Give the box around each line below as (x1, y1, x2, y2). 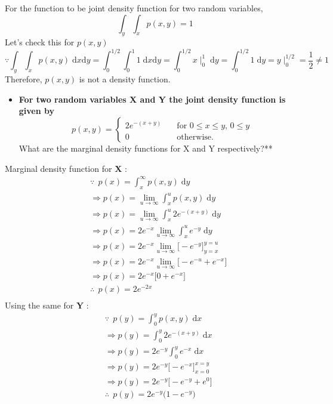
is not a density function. (79, 73, 171, 85)
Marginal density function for (5, 162, 112, 174)
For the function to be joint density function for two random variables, (5, 2, 263, 14)
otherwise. (177, 132, 214, 141)
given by (18, 104, 55, 117)
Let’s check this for (5, 36, 75, 48)
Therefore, (5, 73, 42, 85)
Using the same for (5, 299, 74, 312)
